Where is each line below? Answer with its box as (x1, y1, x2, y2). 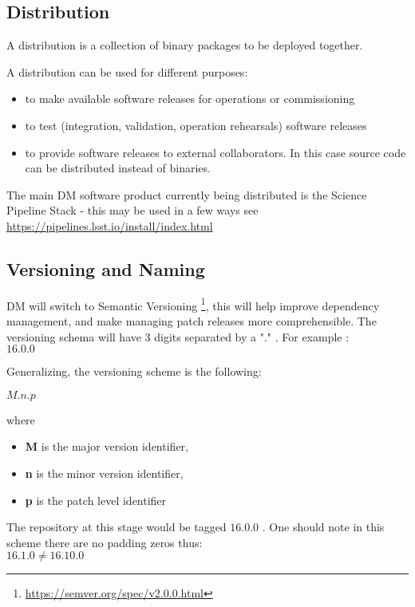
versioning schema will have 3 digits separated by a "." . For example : (6, 328, 350, 345)
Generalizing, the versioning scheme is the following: (6, 363, 262, 380)
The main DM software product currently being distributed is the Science (6, 186, 367, 203)
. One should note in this (262, 518, 385, 535)
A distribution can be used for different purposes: (6, 63, 248, 80)
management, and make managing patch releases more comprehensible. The (6, 313, 377, 329)
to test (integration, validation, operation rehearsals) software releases (25, 116, 367, 133)
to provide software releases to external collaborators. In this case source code (25, 144, 406, 160)
